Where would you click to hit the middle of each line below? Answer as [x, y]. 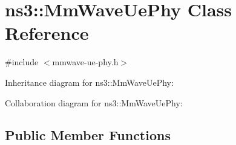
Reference [47, 33]
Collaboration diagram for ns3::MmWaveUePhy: [94, 102]
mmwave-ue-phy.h [85, 62]
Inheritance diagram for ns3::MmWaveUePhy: [89, 82]
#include [22, 62]
